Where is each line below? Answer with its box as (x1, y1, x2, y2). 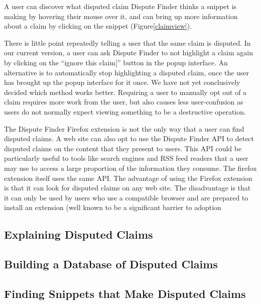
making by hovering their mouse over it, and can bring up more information (4, 11, 238, 21)
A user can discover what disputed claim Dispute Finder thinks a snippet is (4, 1, 237, 11)
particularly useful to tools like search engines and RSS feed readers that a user (4, 153, 248, 163)
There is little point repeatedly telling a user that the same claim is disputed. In (4, 37, 251, 48)
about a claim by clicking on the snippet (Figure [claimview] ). (4, 21, 192, 31)
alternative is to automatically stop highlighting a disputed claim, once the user (4, 67, 249, 77)
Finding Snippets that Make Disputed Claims (4, 285, 246, 301)
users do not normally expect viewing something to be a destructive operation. (4, 106, 246, 117)
